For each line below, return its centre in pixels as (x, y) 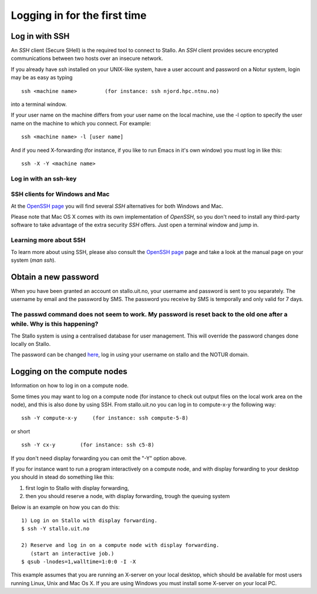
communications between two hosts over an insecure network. (87, 58)
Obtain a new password (55, 277)
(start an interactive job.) (72, 553)
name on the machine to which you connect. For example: (81, 123)
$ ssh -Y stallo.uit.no (55, 529)
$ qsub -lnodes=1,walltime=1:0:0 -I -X (79, 561)
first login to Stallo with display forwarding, (77, 488)
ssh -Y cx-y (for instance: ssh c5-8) (88, 445)
